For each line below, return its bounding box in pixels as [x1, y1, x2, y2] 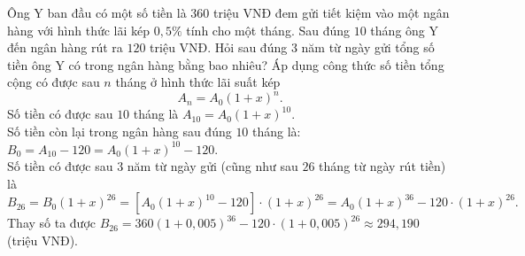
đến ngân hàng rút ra [7, 38, 123, 57]
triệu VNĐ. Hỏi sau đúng [150, 38, 288, 57]
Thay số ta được [7, 213, 97, 232]
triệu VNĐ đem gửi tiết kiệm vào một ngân [213, 4, 450, 21]
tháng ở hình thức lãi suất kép [115, 73, 281, 91]
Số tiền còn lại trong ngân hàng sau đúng [7, 122, 232, 141]
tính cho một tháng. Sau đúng [186, 20, 351, 39]
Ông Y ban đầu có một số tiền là [7, 4, 187, 21]
